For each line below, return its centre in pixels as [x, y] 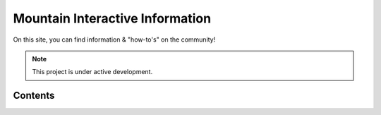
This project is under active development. [92, 72]
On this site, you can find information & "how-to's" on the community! [114, 40]
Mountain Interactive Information [112, 18]
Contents [34, 96]
